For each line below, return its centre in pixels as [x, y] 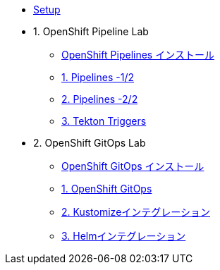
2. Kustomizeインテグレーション [136, 212]
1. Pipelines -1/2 [98, 77]
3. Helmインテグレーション [124, 236]
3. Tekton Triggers [104, 121]
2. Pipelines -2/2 [100, 99]
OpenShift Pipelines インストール [138, 55]
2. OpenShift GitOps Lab [90, 143]
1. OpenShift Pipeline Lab [91, 31]
